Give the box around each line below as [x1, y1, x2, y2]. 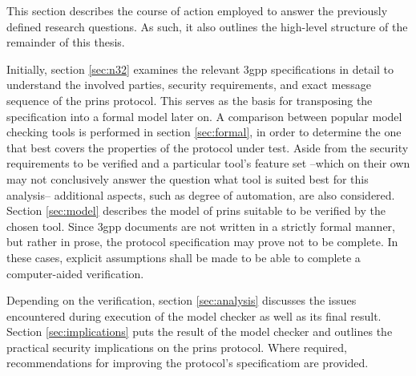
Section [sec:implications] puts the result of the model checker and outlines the [6, 323, 393, 340]
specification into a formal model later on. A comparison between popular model [6, 107, 402, 124]
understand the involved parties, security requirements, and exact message [6, 76, 371, 93]
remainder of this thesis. [6, 34, 125, 51]
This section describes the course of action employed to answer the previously [6, 2, 388, 18]
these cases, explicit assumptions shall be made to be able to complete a [6, 249, 361, 265]
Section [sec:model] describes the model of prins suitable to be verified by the [6, 202, 386, 219]
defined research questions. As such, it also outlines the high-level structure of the [6, 18, 408, 34]
